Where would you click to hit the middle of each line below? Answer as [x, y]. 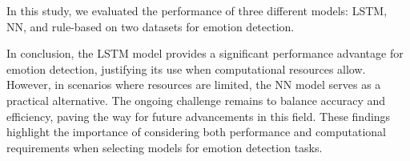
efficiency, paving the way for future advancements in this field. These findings [199, 116]
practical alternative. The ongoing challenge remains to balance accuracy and [196, 100]
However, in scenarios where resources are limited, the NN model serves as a [194, 85]
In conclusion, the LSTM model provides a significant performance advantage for [205, 53]
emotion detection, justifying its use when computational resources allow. [186, 68]
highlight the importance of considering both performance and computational [196, 132]
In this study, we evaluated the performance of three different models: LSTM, [197, 10]
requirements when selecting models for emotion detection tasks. [165, 147]
